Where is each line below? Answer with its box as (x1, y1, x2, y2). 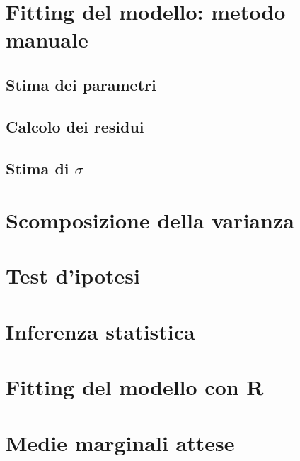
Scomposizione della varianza (6, 206, 294, 235)
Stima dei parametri (6, 73, 156, 95)
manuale (6, 25, 88, 54)
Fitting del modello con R (6, 372, 264, 401)
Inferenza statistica (6, 316, 195, 345)
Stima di (6, 157, 69, 179)
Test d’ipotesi (6, 261, 140, 290)
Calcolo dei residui (6, 115, 144, 137)
